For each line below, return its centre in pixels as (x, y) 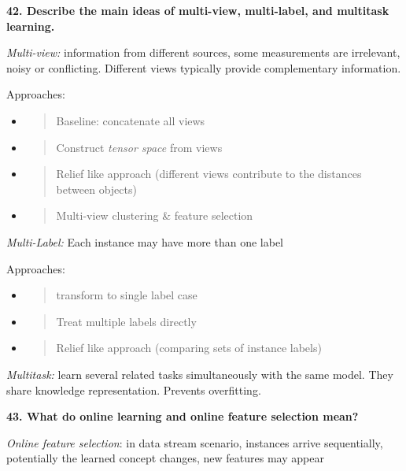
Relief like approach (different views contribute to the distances (209, 174)
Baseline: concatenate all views (131, 120)
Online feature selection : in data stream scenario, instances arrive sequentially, (195, 442)
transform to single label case (127, 295)
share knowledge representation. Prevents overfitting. (134, 389)
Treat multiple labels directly (126, 321)
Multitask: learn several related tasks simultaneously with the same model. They (200, 374)
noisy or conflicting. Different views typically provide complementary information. (204, 67)
